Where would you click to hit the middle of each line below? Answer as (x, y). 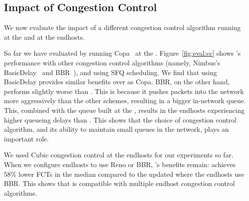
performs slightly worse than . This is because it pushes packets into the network (124, 91)
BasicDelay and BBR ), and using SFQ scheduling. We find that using (110, 72)
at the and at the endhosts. (44, 37)
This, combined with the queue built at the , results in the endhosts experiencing (124, 110)
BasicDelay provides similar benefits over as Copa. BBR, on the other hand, (117, 82)
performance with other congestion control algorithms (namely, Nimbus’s (112, 62)
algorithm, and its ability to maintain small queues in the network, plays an (117, 129)
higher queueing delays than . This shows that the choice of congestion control (120, 119)
